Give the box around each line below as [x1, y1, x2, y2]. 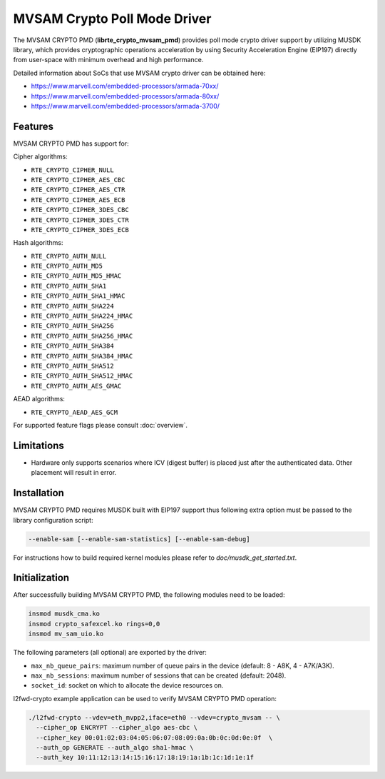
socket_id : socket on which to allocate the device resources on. [31, 681, 224, 690]
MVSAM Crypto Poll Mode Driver [13, 11, 212, 26]
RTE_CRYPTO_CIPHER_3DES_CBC [31, 206, 130, 214]
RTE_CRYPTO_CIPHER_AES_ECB [31, 196, 125, 203]
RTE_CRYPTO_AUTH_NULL [31, 252, 107, 260]
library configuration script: [13, 516, 93, 524]
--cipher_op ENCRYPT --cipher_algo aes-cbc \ [36, 723, 197, 732]
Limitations [13, 439, 64, 451]
